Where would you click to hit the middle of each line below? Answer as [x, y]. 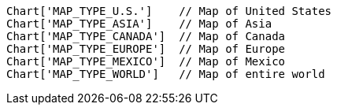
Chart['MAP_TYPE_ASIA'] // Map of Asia [139, 24]
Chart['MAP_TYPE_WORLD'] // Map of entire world [166, 74]
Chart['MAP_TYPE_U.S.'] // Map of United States [169, 11]
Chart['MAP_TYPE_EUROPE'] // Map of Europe [146, 49]
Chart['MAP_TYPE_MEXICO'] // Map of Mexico [146, 61]
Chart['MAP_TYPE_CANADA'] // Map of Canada [146, 36]
